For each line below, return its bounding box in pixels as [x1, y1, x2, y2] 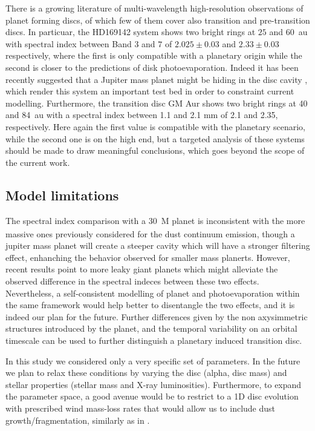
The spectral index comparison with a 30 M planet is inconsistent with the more [5, 214, 305, 226]
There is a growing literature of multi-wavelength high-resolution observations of [5, 2, 304, 14]
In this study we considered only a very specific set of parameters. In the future [5, 354, 300, 367]
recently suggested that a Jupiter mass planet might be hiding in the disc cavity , [5, 73, 308, 85]
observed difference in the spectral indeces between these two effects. [5, 275, 259, 288]
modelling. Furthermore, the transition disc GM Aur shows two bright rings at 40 [5, 96, 308, 109]
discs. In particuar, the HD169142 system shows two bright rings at [5, 25, 256, 38]
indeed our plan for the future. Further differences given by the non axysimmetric [5, 310, 308, 323]
